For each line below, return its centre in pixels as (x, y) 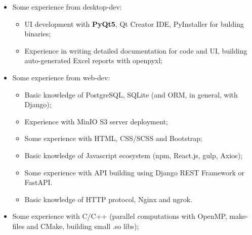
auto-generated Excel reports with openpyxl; (94, 60)
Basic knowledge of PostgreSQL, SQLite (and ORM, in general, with (131, 94)
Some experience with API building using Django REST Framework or (135, 172)
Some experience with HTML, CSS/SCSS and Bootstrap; (113, 138)
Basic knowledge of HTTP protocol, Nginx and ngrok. (109, 199)
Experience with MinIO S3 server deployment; (96, 121)
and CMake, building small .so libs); (83, 226)
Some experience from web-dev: (61, 77)
